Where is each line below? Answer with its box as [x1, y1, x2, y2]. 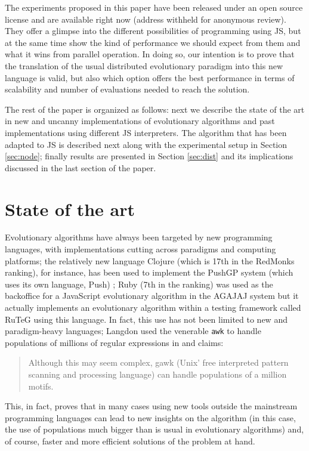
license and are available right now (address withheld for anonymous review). [5, 13, 286, 25]
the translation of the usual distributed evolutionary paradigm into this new [5, 59, 283, 72]
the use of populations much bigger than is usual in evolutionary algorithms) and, [5, 423, 304, 435]
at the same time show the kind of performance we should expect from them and [5, 36, 301, 48]
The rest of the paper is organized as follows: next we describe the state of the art [5, 103, 305, 115]
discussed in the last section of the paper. [5, 161, 156, 174]
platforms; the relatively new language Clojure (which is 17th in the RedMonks [5, 254, 295, 267]
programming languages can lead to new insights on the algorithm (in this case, [5, 411, 296, 424]
